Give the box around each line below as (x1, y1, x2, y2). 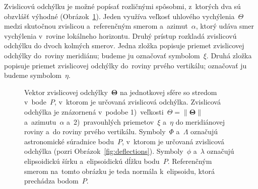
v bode (24, 97, 46, 107)
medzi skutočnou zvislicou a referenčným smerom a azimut (4, 21, 188, 31)
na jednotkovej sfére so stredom (119, 86, 217, 97)
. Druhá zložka (206, 50, 252, 60)
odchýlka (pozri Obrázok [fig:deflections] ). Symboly (24, 146, 183, 156)
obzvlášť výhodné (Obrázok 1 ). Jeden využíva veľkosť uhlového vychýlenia (4, 11, 235, 21)
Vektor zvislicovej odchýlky (24, 86, 108, 97)
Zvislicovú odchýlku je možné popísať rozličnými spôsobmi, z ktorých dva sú (4, 1, 241, 11)
